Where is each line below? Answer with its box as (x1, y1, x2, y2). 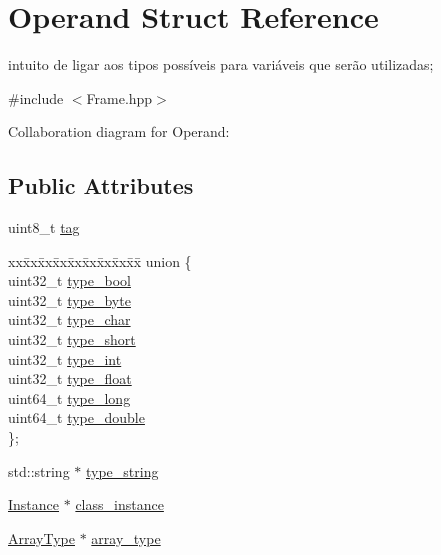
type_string (86, 460, 159, 481)
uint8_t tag (8, 217, 80, 238)
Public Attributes (8, 170, 194, 201)
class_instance (75, 494, 164, 515)
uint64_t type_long (8, 387, 131, 408)
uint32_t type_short (8, 329, 136, 350)
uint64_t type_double (8, 407, 145, 428)
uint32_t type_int (8, 348, 122, 369)
